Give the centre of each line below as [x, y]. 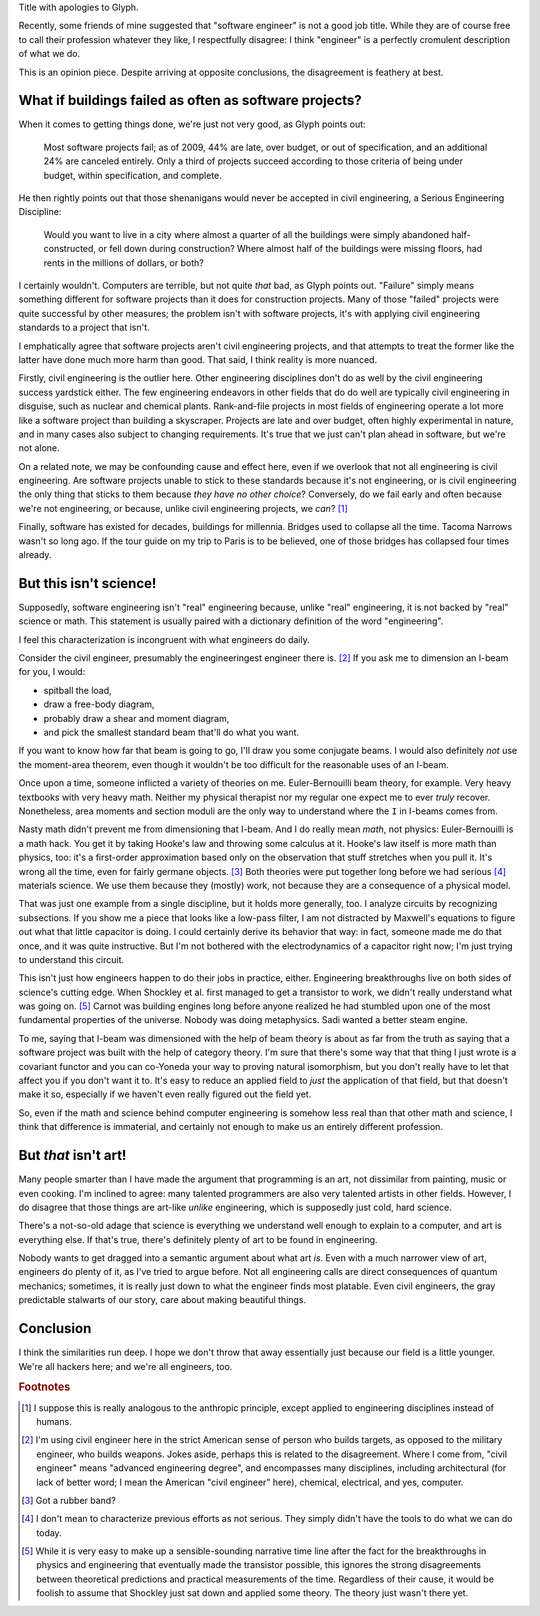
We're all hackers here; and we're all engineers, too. [125, 1366]
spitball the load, [77, 690]
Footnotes [44, 1387]
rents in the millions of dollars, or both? [123, 262]
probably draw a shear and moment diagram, [136, 718]
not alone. [39, 448]
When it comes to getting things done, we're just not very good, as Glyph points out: [192, 124]
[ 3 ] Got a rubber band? [69, 1500]
